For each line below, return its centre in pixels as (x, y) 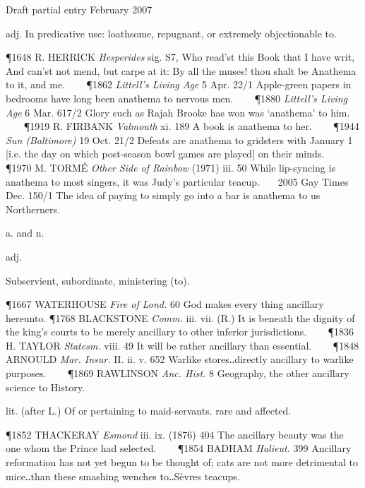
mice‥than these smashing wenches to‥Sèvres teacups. (123, 476)
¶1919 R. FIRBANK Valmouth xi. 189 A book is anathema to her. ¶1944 (191, 126)
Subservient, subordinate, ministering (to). (98, 280)
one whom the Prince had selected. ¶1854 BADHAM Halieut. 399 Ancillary (179, 448)
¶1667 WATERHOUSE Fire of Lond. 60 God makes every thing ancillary (165, 304)
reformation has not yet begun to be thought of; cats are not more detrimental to (182, 462)
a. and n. (25, 233)
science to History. (45, 387)
